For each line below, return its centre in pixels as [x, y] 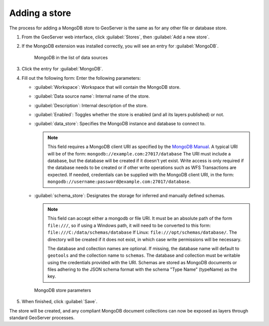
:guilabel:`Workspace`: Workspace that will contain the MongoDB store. [107, 87]
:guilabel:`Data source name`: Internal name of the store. [92, 96]
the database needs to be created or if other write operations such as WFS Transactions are [142, 167]
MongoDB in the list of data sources [71, 57]
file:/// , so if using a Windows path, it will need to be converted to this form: [129, 225]
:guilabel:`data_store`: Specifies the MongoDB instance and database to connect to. [120, 124]
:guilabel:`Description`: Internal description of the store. [91, 105]
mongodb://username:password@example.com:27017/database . [119, 181]
